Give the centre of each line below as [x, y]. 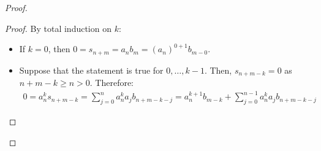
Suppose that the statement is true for [91, 70]
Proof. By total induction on [58, 28]
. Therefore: [112, 83]
